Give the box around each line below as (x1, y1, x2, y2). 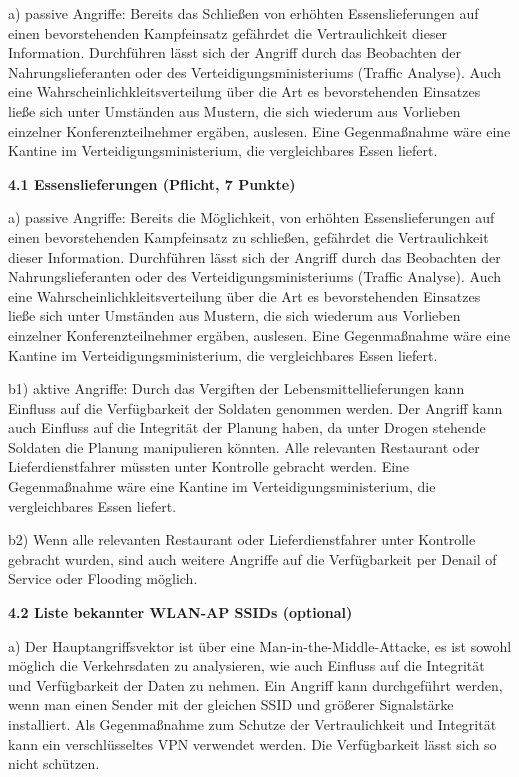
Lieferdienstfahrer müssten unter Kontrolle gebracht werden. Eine (8, 456, 410, 477)
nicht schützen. (8, 753, 100, 774)
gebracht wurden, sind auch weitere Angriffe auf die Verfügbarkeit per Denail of (8, 548, 497, 569)
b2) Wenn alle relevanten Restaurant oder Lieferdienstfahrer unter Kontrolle (8, 529, 476, 550)
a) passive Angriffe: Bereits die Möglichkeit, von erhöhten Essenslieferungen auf (8, 207, 495, 228)
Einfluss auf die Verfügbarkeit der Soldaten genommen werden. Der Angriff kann (8, 397, 503, 418)
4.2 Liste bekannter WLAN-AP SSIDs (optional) (8, 602, 353, 623)
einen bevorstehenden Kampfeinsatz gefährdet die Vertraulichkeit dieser (8, 22, 448, 43)
